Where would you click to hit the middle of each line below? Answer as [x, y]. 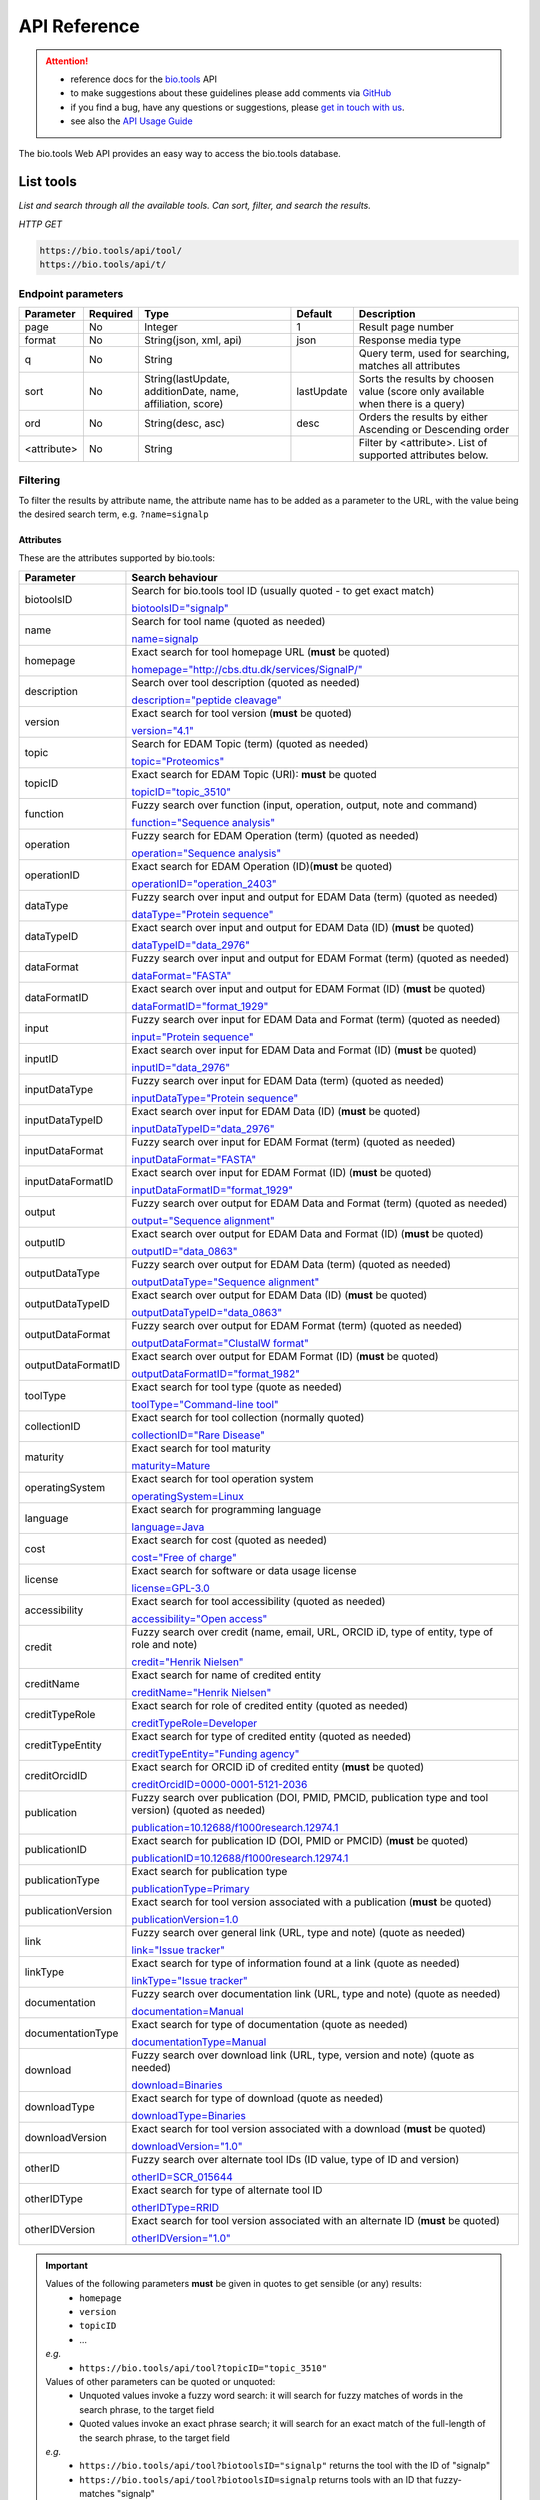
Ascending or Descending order [434, 429]
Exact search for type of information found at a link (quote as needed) [295, 1963]
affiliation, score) [183, 403]
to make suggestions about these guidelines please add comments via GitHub [231, 93]
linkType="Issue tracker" [190, 1980]
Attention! [67, 61]
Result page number [406, 327]
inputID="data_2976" [180, 1067]
